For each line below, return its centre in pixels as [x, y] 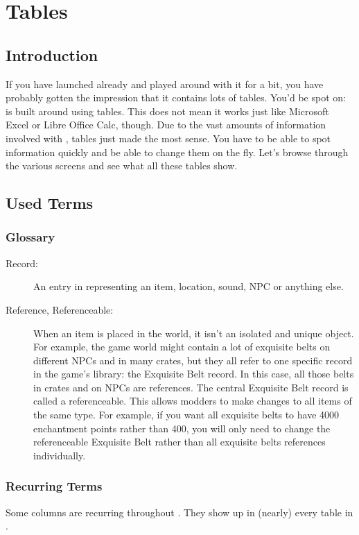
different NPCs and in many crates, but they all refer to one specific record [193, 360]
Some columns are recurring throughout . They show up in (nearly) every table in [179, 512]
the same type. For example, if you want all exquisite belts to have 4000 [186, 415]
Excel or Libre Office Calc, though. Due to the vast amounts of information [166, 125]
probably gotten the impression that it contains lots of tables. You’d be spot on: [176, 97]
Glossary [30, 237]
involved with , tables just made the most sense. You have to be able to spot [168, 138]
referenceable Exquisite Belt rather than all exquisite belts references [179, 442]
